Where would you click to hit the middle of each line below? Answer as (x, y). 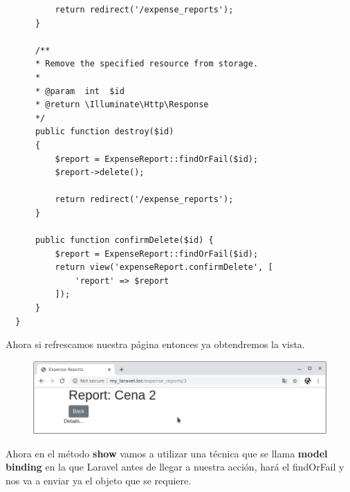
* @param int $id (80, 91)
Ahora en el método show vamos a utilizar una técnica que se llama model (167, 453)
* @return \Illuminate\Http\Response (122, 105)
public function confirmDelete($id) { (124, 240)
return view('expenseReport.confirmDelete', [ (164, 267)
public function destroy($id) (104, 132)
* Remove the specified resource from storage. (147, 64)
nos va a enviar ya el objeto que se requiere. (99, 480)
